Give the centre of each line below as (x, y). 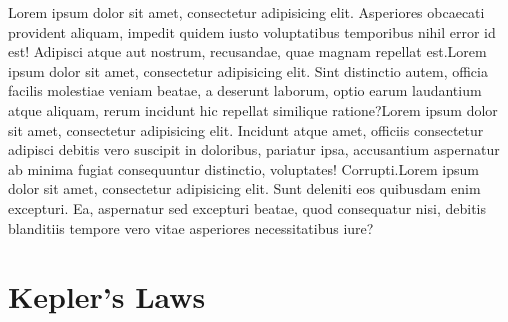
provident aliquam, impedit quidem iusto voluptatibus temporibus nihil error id (252, 31)
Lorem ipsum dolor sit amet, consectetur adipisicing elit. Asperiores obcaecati (246, 12)
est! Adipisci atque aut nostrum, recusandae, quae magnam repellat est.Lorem (247, 51)
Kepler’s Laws (107, 296)
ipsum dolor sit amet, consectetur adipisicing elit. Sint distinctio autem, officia (248, 70)
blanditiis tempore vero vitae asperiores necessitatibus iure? (191, 227)
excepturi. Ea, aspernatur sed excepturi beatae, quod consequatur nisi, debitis (247, 207)
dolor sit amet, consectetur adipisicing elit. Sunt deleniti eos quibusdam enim (244, 188)
